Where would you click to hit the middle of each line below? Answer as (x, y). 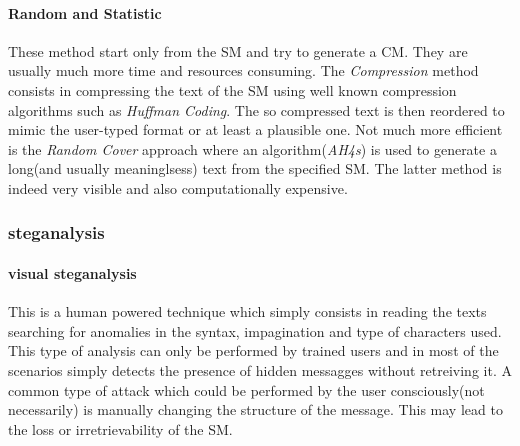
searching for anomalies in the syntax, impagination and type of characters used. (255, 330)
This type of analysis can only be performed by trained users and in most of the (253, 350)
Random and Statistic (85, 12)
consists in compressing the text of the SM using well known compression (232, 89)
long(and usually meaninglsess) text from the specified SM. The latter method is (255, 168)
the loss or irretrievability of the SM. (120, 428)
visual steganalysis (72, 272)
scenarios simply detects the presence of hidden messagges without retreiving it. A (260, 369)
